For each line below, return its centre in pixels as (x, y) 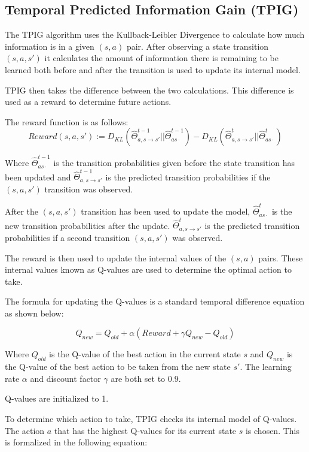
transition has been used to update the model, (166, 211)
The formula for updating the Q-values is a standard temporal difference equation (155, 301)
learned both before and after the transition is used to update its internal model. (153, 69)
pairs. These (281, 257)
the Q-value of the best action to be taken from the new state (118, 367)
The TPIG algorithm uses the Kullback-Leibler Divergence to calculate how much (155, 34)
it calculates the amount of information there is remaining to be (162, 58)
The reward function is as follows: (67, 121)
